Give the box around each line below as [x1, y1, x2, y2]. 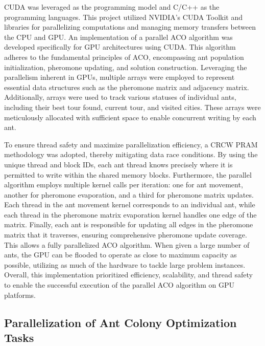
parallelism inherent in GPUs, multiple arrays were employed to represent [4, 72, 235, 82]
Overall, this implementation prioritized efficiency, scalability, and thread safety [4, 269, 253, 280]
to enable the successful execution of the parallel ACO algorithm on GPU [4, 279, 234, 290]
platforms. [4, 289, 36, 300]
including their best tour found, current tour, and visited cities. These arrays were [4, 101, 261, 112]
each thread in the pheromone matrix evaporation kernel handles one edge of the [4, 209, 257, 220]
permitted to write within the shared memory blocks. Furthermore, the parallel [4, 169, 252, 180]
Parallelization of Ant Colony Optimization [4, 314, 237, 330]
